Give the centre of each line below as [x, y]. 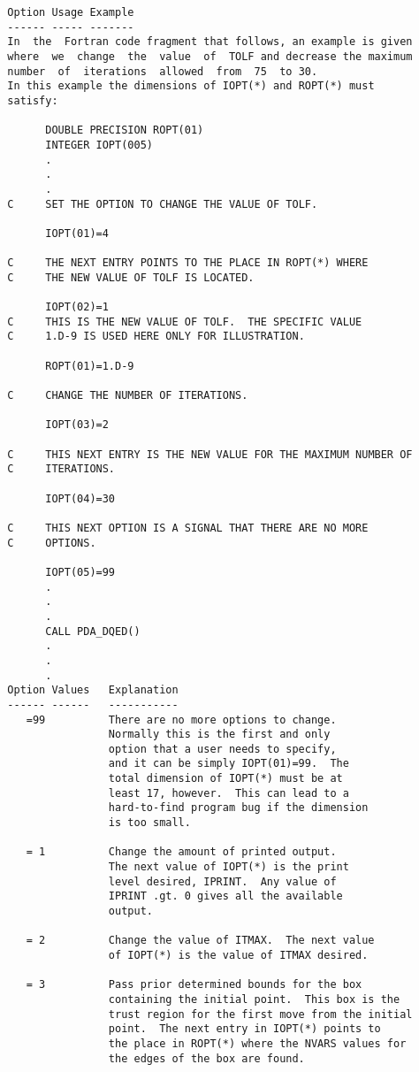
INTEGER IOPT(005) [99, 145]
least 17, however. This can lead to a [229, 793]
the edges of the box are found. [206, 1058]
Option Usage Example [71, 12]
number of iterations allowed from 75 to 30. [163, 71]
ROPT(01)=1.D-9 [90, 366]
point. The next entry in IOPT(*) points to [244, 1029]
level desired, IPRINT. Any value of [222, 881]
